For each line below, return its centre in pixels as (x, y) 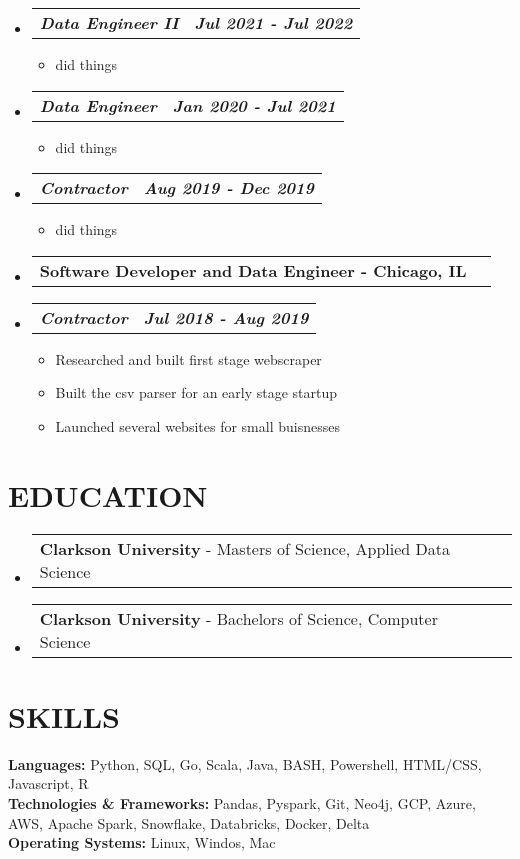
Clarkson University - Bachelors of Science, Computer (238, 618)
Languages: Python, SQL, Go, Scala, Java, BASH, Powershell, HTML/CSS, (245, 763)
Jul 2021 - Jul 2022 (273, 22)
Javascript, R (48, 783)
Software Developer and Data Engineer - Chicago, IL (253, 270)
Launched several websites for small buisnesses (197, 425)
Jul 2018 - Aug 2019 (226, 317)
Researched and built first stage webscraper (188, 358)
